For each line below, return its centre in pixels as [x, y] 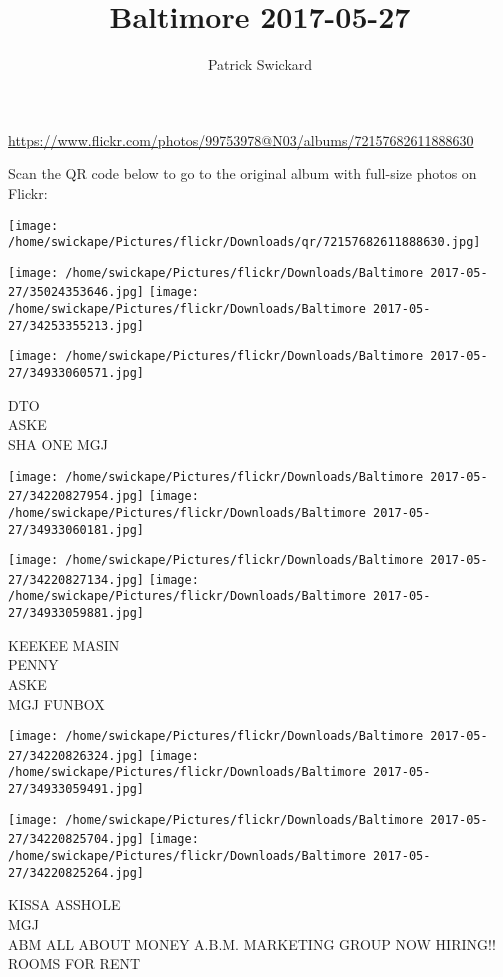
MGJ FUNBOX [56, 703]
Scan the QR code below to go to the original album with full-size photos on [242, 173]
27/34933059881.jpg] [76, 613]
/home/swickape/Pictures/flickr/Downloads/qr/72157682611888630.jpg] [244, 242]
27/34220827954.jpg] [76, 496]
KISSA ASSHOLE [64, 904]
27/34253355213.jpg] [76, 325]
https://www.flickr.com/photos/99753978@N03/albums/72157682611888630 [241, 139]
